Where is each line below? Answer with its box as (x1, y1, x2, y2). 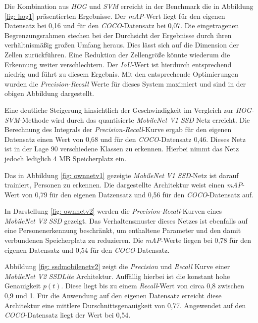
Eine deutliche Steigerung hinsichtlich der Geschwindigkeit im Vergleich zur (4, 104, 234, 115)
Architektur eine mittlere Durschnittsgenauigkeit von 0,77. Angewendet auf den (4, 300, 246, 310)
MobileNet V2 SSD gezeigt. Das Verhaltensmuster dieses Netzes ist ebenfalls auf (4, 215, 248, 226)
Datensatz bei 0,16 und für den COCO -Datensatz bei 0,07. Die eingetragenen (4, 20, 239, 31)
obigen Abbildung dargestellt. (4, 88, 94, 98)
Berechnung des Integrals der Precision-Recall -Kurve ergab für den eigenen (4, 124, 232, 135)
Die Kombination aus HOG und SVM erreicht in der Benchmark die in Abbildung (4, 1, 254, 11)
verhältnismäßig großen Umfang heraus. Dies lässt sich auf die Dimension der (4, 40, 239, 50)
